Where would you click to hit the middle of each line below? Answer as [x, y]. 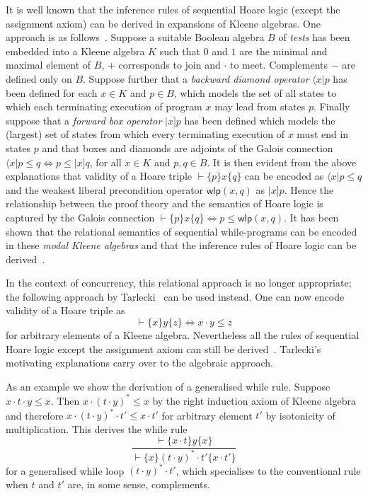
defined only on [39, 78]
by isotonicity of [300, 415]
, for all [105, 162]
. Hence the [309, 189]
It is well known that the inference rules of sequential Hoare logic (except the [173, 9]
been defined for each [52, 92]
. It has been [311, 217]
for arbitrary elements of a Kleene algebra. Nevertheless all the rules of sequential [183, 335]
